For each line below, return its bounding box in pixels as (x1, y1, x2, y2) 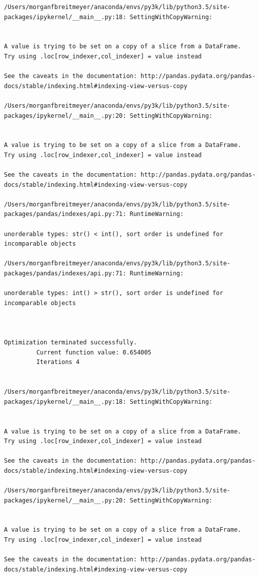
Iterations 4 (36, 358, 80, 366)
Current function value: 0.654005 (36, 348, 152, 356)
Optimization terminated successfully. (4, 339, 137, 346)
